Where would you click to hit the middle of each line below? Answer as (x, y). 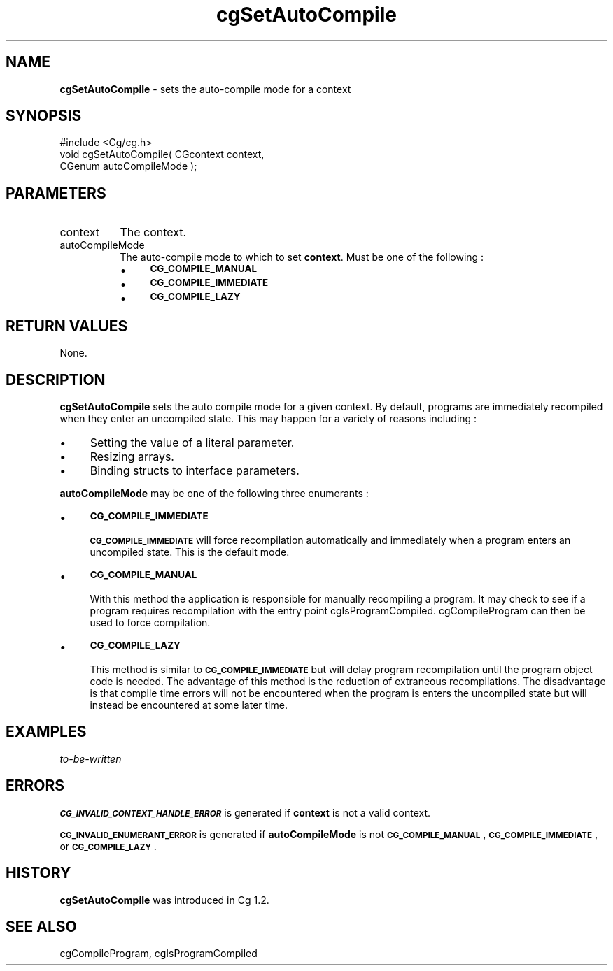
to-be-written (91, 758)
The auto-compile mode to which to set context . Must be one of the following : (302, 257)
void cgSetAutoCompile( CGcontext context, (162, 154)
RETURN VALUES (67, 326)
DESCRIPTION (56, 380)
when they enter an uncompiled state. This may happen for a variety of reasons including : (268, 418)
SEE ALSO (41, 926)
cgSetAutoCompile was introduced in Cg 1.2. (164, 900)
